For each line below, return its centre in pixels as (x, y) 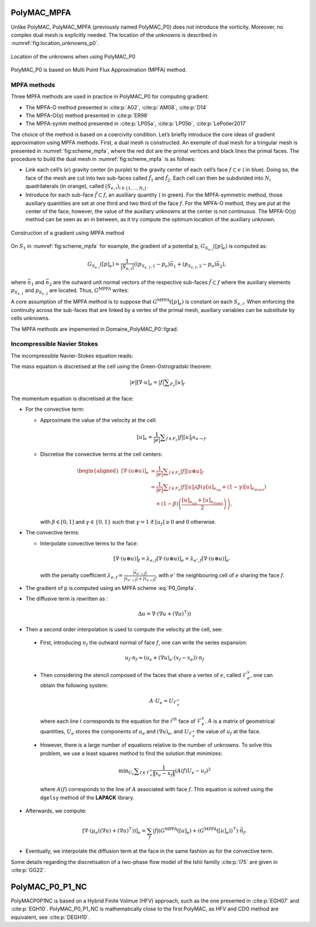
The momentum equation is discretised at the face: (72, 399)
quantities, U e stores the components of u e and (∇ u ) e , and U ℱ (116, 732)
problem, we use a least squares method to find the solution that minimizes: (131, 753)
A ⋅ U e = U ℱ (164, 701)
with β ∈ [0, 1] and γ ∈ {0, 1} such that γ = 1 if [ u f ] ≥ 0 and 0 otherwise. (128, 522)
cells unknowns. (30, 318)
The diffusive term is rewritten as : (67, 599)
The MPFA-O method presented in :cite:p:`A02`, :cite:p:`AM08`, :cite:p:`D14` (116, 107)
